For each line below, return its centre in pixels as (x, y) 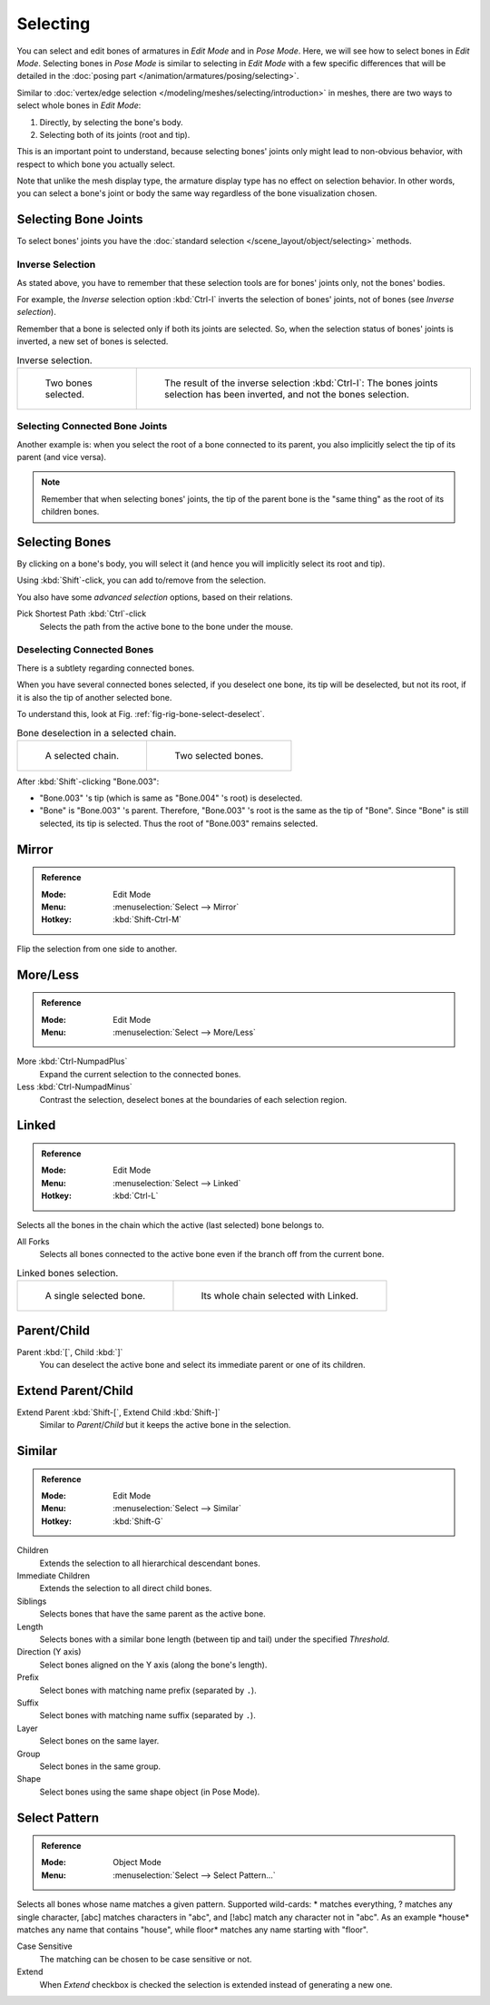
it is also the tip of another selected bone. (94, 697)
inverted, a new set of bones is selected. (93, 341)
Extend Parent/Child (75, 1390)
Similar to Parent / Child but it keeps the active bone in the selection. (165, 1425)
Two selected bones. (219, 755)
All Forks (33, 1241)
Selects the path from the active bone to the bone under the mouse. (167, 626)
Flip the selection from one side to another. (97, 948)
